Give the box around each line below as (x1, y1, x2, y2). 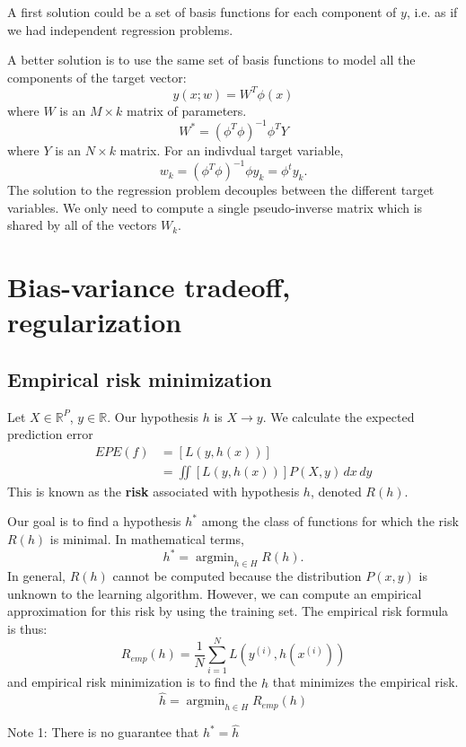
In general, (7, 566, 66, 584)
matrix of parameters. (127, 101, 247, 119)
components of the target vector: (7, 67, 187, 86)
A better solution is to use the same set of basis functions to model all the (7, 50, 416, 69)
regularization (7, 303, 182, 340)
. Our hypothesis (107, 407, 198, 426)
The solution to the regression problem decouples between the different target (7, 180, 435, 199)
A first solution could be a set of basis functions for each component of (7, 3, 397, 21)
